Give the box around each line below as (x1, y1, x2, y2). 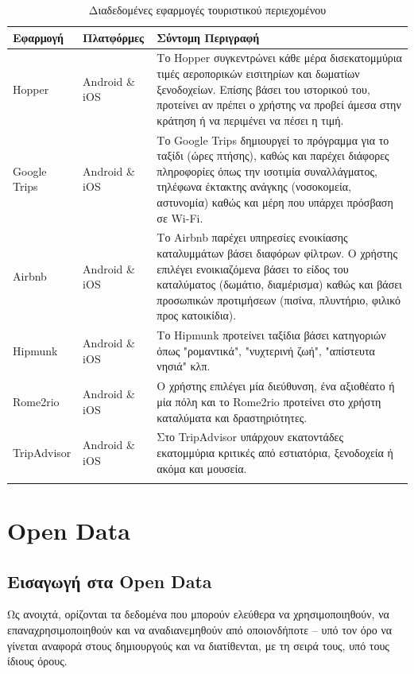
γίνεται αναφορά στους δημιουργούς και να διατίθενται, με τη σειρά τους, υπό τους (7, 637, 389, 653)
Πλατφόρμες (83, 29, 144, 45)
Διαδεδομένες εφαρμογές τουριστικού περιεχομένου (88, 2, 327, 17)
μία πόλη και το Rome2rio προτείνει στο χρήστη (157, 393, 381, 409)
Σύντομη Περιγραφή (157, 29, 260, 45)
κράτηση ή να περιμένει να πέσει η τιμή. (157, 111, 344, 128)
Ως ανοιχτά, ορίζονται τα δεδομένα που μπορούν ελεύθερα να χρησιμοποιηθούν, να (7, 606, 389, 622)
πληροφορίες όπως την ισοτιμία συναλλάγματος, (157, 162, 377, 179)
